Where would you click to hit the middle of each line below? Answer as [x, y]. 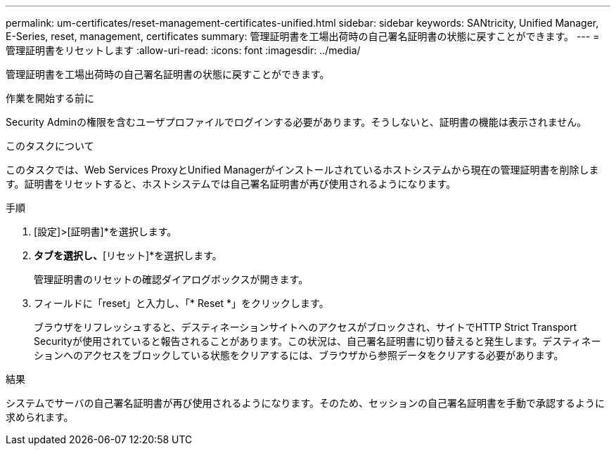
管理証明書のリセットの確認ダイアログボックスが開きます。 [171, 279]
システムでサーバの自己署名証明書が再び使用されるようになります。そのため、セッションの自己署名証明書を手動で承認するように [306, 403]
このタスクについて [50, 146]
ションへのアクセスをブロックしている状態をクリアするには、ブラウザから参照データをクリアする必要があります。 [299, 355]
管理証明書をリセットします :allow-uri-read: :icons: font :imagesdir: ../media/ [183, 50]
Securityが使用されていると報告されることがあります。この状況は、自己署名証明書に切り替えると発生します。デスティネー [317, 341]
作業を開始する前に [50, 98]
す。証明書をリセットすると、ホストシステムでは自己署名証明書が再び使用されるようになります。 [231, 184]
